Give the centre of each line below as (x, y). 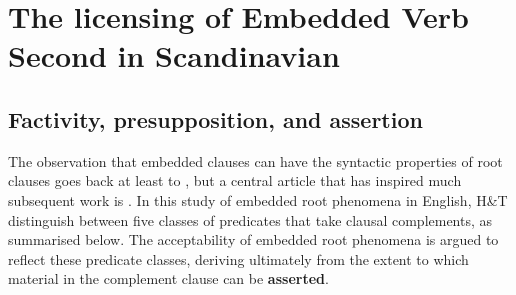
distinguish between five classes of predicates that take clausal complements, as (250, 219)
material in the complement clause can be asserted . (168, 278)
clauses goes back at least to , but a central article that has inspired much (235, 180)
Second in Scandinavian (174, 55)
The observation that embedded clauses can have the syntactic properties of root (255, 160)
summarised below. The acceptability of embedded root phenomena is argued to (253, 239)
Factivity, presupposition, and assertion (215, 118)
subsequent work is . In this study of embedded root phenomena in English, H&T (258, 199)
